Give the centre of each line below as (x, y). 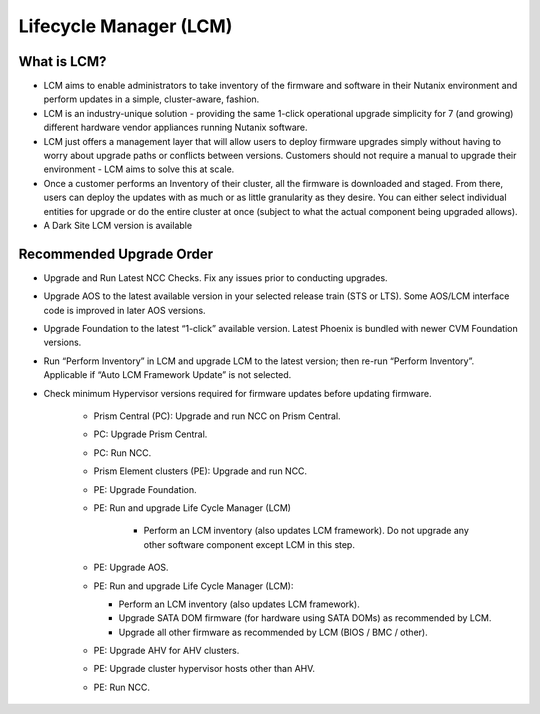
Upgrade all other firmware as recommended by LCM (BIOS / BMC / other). (273, 632)
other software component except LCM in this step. (249, 544)
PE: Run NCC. (121, 687)
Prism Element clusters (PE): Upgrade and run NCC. (200, 471)
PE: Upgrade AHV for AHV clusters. (166, 651)
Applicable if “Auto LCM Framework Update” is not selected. (167, 375)
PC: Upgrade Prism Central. (150, 434)
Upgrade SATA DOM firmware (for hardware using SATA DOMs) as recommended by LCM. (305, 618)
